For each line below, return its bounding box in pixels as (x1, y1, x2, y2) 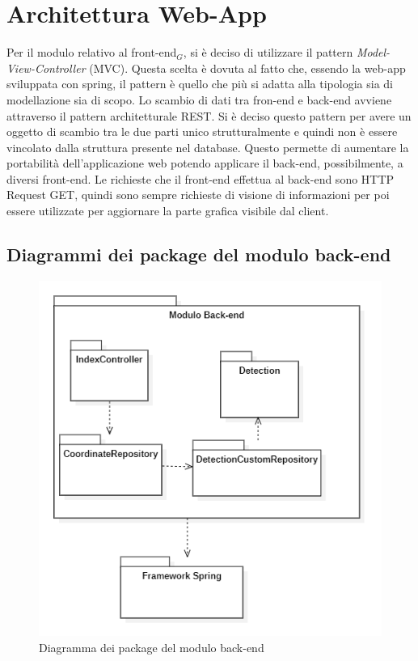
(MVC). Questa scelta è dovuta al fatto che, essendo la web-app (89, 59, 406, 76)
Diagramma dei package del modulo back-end (39, 638, 264, 655)
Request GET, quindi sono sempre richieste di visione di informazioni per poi (6, 186, 390, 203)
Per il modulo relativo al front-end (6, 44, 177, 61)
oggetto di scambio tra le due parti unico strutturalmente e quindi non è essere (6, 123, 398, 140)
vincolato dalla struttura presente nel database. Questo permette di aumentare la (6, 138, 409, 155)
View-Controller (6, 59, 86, 76)
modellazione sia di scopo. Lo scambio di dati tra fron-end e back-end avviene (6, 91, 392, 108)
